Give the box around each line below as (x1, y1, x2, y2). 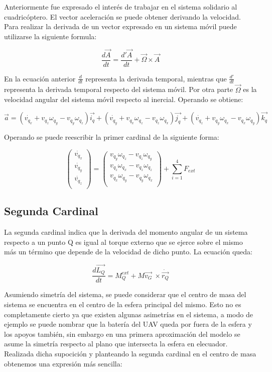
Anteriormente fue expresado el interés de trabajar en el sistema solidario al (4, 2, 237, 12)
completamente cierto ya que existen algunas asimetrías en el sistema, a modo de (4, 309, 253, 319)
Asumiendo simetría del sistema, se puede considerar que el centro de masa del (4, 289, 246, 300)
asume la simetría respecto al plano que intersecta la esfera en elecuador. (4, 338, 228, 349)
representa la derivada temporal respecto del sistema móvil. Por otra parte (4, 84, 233, 95)
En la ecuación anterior (4, 73, 76, 83)
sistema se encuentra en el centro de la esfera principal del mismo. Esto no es (4, 299, 241, 310)
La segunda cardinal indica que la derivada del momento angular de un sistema (4, 226, 248, 237)
